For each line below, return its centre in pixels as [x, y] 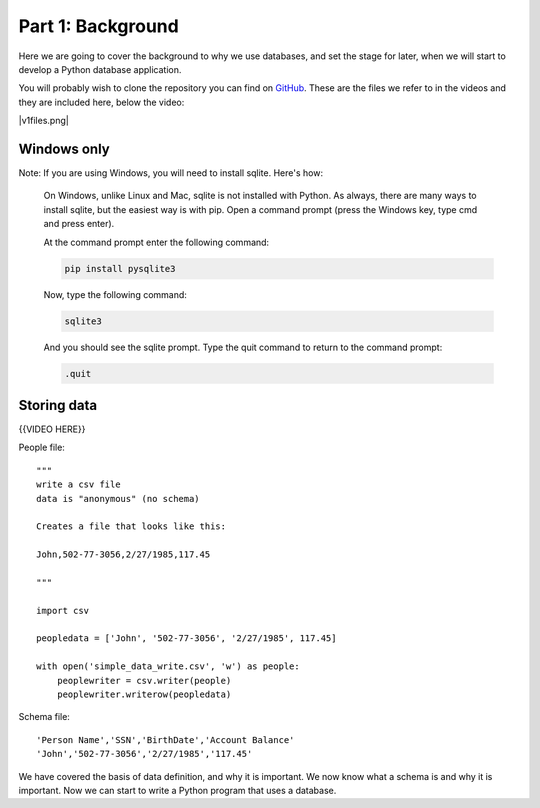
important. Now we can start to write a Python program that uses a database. [177, 790]
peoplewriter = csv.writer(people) [144, 680]
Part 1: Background [98, 26]
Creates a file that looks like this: [131, 526]
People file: [41, 447]
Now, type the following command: [115, 294]
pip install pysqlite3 [120, 268]
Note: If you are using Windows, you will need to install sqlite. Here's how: [171, 173]
